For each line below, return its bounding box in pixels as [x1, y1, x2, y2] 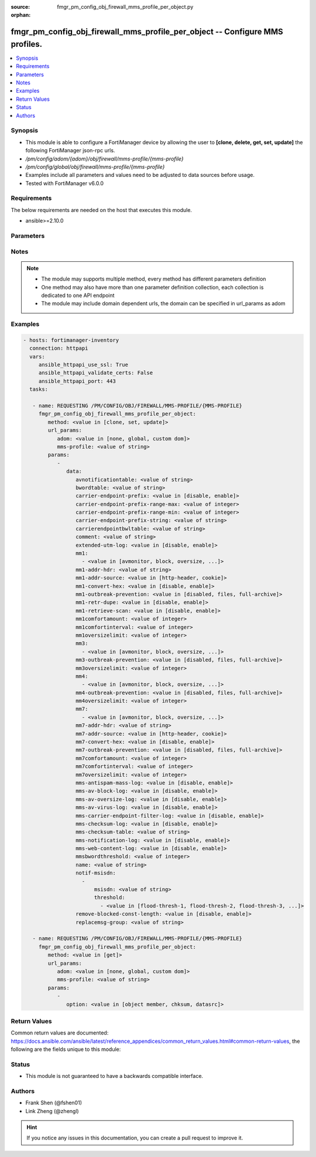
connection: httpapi [29, 345, 88, 351]
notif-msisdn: [75, 870, 116, 876]
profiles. [11, 39, 43, 49]
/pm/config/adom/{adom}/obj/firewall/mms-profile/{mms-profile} [25, 155, 184, 162]
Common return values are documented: [11, 1029, 109, 1036]
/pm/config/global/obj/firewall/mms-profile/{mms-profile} [25, 163, 165, 170]
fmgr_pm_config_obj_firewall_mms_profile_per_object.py [57, 4, 194, 10]
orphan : [11, 12, 31, 19]
